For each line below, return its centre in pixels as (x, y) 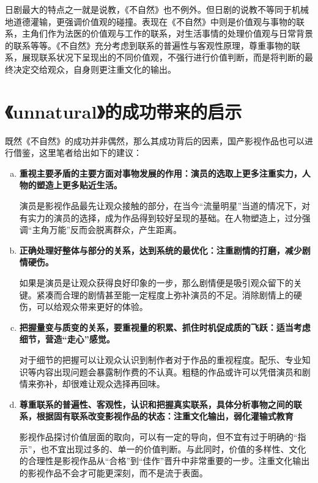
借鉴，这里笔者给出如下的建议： (77, 153)
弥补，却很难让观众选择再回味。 (101, 384)
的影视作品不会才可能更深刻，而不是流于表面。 (113, 472)
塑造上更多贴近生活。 (79, 185)
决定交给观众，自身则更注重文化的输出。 (94, 69)
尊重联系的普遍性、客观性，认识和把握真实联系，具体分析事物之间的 (156, 404)
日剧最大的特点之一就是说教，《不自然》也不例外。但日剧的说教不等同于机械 (157, 9)
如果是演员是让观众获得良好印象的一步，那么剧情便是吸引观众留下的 (156, 283)
